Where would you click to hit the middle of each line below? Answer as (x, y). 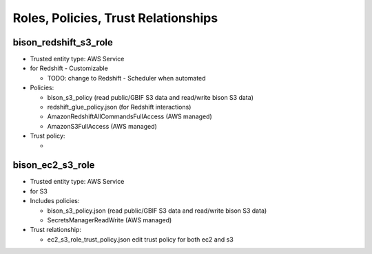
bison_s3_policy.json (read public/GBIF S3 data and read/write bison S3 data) (157, 211)
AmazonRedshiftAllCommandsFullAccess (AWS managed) (130, 116)
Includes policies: (55, 201)
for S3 (39, 191)
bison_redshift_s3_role (63, 42)
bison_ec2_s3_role (54, 165)
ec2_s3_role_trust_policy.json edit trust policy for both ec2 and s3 (140, 239)
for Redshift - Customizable (69, 68)
